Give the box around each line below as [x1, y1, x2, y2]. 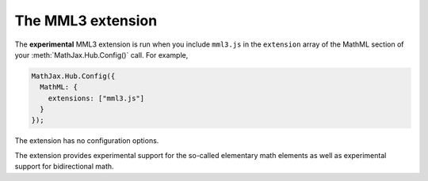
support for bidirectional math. [14, 162, 114, 172]
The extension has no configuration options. [14, 136, 159, 145]
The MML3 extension [14, 12, 158, 29]
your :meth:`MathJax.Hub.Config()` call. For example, [14, 50, 189, 59]
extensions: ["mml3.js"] [48, 93, 145, 103]
